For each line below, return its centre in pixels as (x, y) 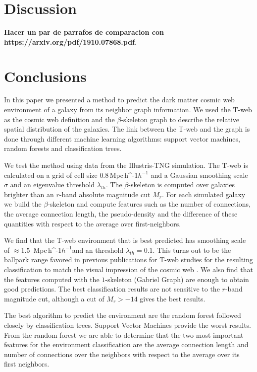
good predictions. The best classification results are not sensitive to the (112, 289)
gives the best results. (173, 298)
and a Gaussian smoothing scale (199, 175)
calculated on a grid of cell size (51, 175)
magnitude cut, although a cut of (54, 298)
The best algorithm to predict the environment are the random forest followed (123, 315)
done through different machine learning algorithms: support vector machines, (122, 138)
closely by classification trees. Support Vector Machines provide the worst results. (128, 325)
